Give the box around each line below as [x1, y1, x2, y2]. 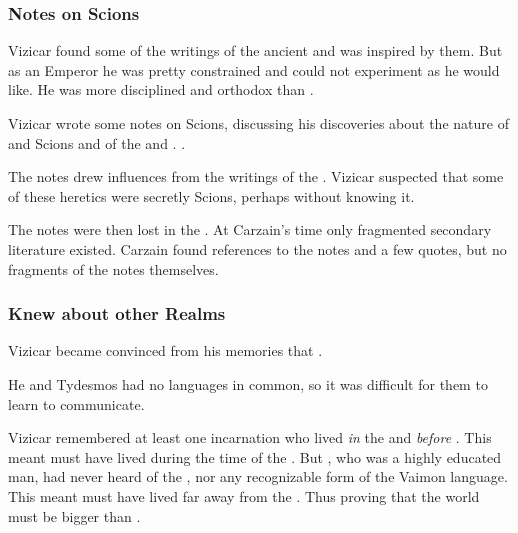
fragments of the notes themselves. [8, 258, 219, 279]
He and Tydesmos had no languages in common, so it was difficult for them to [8, 373, 488, 394]
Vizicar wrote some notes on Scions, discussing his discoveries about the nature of [8, 113, 509, 133]
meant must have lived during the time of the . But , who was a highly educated [8, 446, 502, 467]
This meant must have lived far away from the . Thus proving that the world [8, 485, 480, 506]
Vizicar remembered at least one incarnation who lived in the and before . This [8, 427, 492, 448]
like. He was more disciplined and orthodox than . [8, 79, 314, 100]
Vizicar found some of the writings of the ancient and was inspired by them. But [8, 40, 503, 61]
